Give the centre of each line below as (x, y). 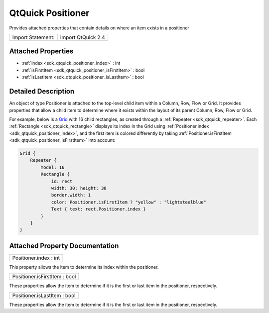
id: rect (62, 181)
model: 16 (53, 167)
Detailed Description (42, 91)
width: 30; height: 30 (79, 188)
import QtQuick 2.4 (82, 37)
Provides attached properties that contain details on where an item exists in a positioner (99, 28)
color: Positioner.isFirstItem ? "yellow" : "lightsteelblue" (129, 202)
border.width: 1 (71, 195)
